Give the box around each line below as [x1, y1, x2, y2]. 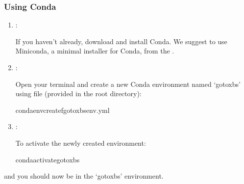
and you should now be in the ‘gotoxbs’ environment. [4, 171, 164, 181]
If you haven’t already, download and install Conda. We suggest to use [15, 36, 227, 46]
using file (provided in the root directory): [15, 88, 142, 99]
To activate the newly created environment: [15, 137, 146, 148]
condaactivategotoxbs [15, 154, 80, 164]
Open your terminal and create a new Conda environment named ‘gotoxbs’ [15, 79, 241, 89]
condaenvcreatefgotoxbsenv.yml [15, 105, 110, 115]
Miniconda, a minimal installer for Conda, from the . [15, 46, 174, 56]
